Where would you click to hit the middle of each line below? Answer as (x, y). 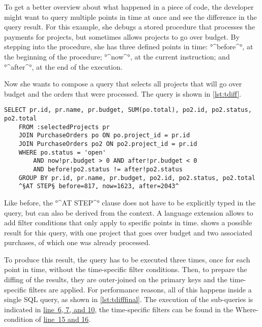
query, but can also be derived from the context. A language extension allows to (129, 212)
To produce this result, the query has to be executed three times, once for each (127, 259)
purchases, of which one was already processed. (77, 242)
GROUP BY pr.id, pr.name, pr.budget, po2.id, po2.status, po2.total (137, 178)
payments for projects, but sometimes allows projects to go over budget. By (122, 36)
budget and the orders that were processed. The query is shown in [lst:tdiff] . (123, 93)
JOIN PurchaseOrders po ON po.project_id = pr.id (104, 136)
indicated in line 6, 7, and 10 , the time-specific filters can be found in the (119, 309)
